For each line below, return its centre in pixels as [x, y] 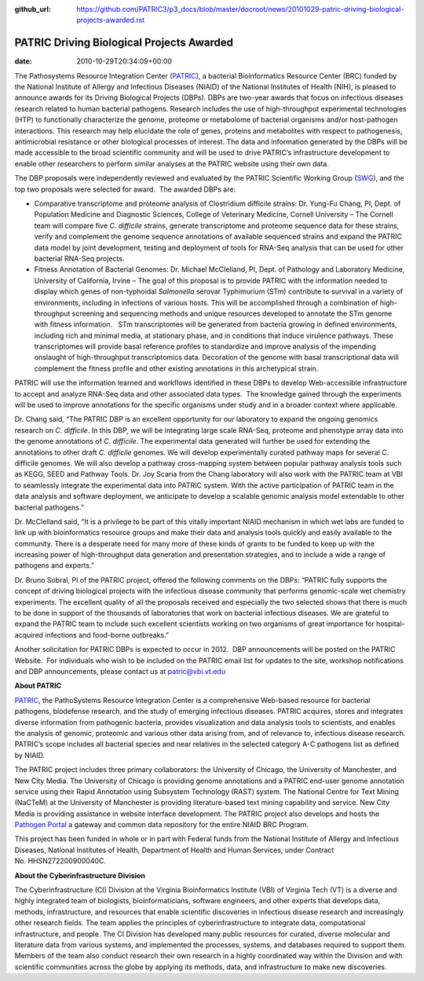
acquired [29, 635]
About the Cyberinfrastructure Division [80, 875]
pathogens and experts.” [54, 566]
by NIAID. [30, 755]
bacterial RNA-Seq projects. [79, 258]
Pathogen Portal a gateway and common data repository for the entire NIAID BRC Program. [162, 825]
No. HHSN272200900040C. [60, 861]
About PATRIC [38, 686]
